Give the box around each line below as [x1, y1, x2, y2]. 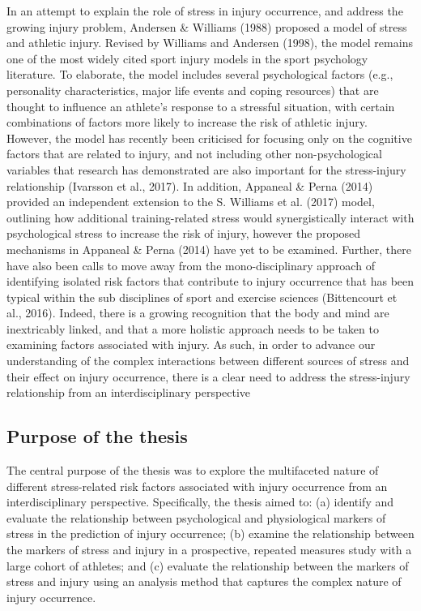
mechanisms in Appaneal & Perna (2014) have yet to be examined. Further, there [6, 240, 412, 257]
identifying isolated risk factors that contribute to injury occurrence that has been [6, 273, 415, 290]
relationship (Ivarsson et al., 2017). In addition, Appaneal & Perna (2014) [6, 177, 373, 194]
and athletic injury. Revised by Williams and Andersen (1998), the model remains [6, 34, 413, 51]
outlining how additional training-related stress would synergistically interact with [6, 209, 415, 226]
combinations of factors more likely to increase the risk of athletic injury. [6, 114, 368, 131]
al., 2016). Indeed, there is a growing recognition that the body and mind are [6, 304, 389, 321]
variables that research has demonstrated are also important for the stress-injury [6, 161, 406, 178]
